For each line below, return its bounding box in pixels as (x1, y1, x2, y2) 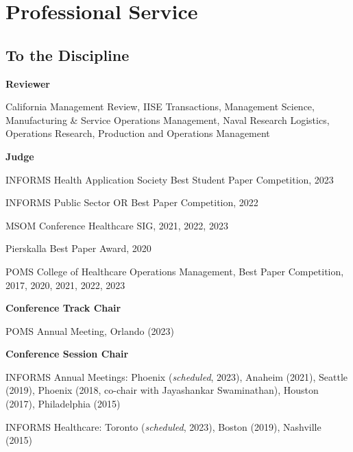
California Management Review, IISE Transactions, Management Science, (5, 99, 315, 114)
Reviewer (5, 76, 51, 90)
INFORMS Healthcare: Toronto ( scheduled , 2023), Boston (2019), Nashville (5, 419, 321, 434)
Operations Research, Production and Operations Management (5, 126, 270, 140)
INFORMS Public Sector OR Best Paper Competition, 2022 (5, 195, 258, 210)
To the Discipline (5, 44, 130, 65)
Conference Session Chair (5, 347, 129, 361)
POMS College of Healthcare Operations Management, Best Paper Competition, (5, 264, 344, 278)
